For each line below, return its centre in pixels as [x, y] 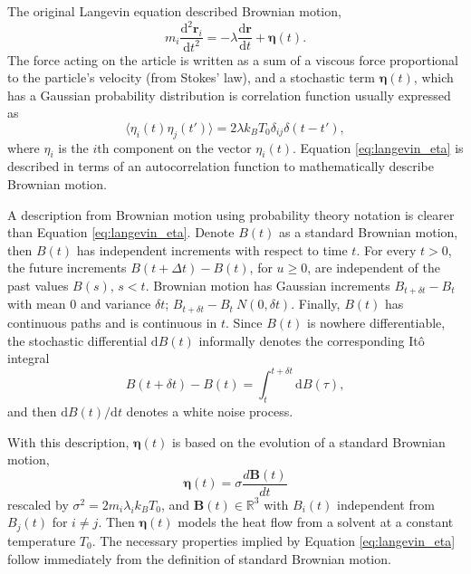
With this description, [68, 441]
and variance [115, 304]
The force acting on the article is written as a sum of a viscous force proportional [233, 59]
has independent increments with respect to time [212, 249]
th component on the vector [174, 147]
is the [73, 147]
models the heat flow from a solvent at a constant [316, 522]
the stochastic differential [77, 340]
